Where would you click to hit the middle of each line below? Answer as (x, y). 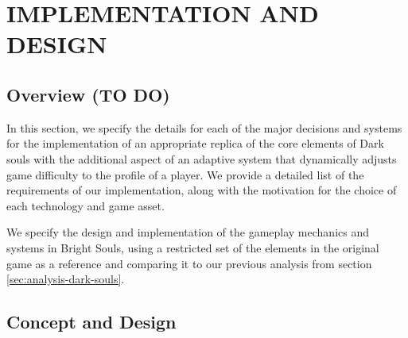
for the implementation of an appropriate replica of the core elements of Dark (195, 143)
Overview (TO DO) (88, 94)
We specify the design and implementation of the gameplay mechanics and (188, 232)
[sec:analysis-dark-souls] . (66, 279)
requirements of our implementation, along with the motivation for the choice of (202, 190)
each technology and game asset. (85, 205)
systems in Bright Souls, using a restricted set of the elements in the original (193, 247)
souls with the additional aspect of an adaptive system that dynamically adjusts (202, 158)
